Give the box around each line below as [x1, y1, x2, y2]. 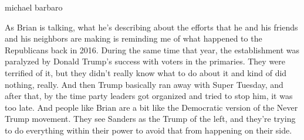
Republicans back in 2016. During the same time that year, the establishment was [5, 43, 300, 56]
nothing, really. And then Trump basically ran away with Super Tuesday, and [5, 78, 283, 90]
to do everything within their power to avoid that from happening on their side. [5, 124, 292, 136]
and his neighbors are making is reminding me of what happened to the [5, 32, 262, 45]
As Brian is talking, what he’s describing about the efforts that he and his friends [5, 21, 298, 33]
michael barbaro [5, 1, 63, 13]
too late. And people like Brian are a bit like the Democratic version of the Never [5, 101, 298, 113]
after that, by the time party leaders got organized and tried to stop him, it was [5, 90, 293, 102]
